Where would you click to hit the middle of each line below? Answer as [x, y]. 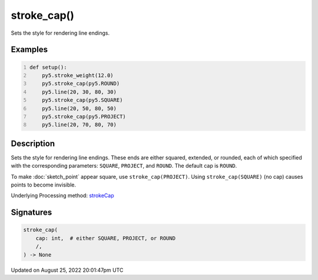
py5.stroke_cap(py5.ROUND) [81, 84]
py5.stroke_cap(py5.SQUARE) [82, 100]
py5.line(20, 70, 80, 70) [79, 125]
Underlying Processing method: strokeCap [62, 196]
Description [33, 143]
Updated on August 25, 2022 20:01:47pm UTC [67, 270]
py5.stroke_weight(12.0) [78, 75]
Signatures [32, 213]
